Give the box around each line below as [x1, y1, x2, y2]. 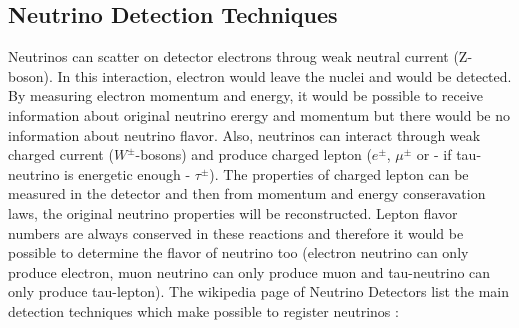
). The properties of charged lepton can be [209, 163, 469, 184]
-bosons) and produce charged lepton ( [135, 144, 372, 165]
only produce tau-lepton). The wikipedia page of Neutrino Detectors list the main [8, 281, 509, 302]
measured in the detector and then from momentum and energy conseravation [8, 183, 486, 204]
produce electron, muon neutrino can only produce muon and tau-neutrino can [8, 261, 491, 282]
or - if [416, 144, 452, 165]
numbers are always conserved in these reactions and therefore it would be [8, 222, 464, 243]
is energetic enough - [64, 163, 191, 184]
